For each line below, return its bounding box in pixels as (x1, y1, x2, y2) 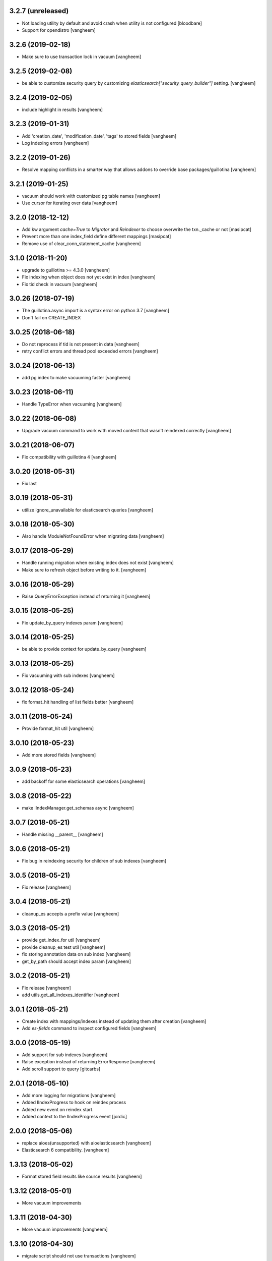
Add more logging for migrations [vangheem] (22, 1092, 116, 1098)
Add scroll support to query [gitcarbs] (22, 1066, 101, 1072)
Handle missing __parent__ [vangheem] (22, 831, 103, 837)
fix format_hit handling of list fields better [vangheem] (22, 699, 134, 705)
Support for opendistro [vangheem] (22, 27, 96, 33)
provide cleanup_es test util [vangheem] (22, 944, 105, 950)
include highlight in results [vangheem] (22, 106, 103, 112)
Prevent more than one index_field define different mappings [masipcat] (22, 234, 171, 240)
